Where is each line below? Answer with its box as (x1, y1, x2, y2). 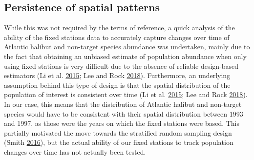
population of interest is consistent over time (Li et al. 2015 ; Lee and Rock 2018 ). (4, 89, 248, 100)
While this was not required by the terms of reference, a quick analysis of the (4, 22, 235, 33)
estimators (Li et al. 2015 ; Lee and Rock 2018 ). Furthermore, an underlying (4, 70, 231, 80)
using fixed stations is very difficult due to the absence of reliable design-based (4, 60, 239, 71)
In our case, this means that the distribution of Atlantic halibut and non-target (4, 99, 242, 109)
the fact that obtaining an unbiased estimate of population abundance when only (4, 51, 247, 61)
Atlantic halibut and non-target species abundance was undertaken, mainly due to (4, 41, 250, 52)
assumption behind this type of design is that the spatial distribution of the (4, 80, 231, 90)
